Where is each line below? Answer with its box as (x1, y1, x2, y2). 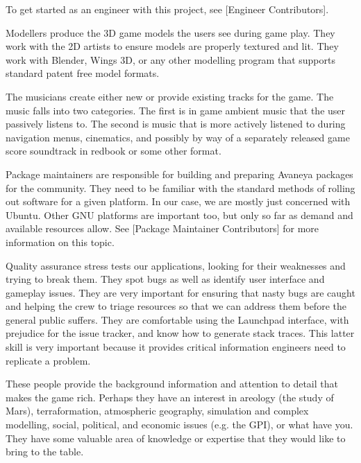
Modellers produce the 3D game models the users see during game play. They (6, 25, 335, 40)
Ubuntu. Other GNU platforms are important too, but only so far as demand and (6, 207, 353, 222)
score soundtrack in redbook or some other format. (6, 143, 221, 158)
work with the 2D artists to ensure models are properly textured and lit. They (6, 39, 339, 53)
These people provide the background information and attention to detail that (6, 376, 338, 391)
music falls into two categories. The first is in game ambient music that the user (6, 103, 346, 117)
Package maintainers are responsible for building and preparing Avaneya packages (6, 166, 353, 181)
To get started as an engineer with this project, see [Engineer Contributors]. (6, 2, 329, 16)
